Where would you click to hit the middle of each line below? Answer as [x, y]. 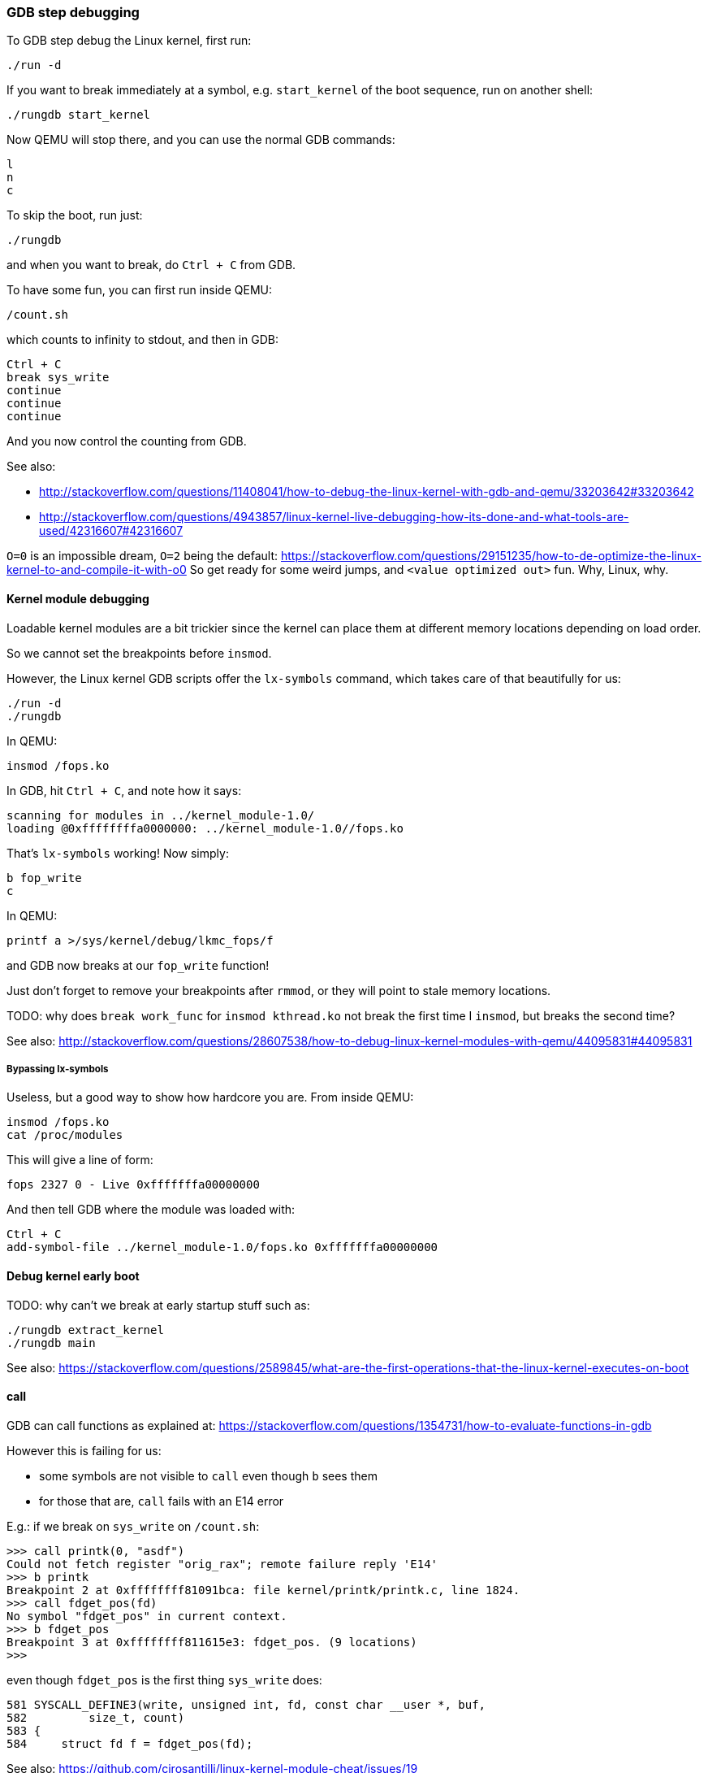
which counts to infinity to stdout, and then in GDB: [143, 340]
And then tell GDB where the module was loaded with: [151, 1210]
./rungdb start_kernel [79, 115]
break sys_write [58, 378]
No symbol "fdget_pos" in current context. [147, 1616]
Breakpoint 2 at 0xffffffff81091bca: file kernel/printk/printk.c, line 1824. [263, 1590]
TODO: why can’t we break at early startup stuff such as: [158, 1305]
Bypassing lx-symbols [58, 1069]
